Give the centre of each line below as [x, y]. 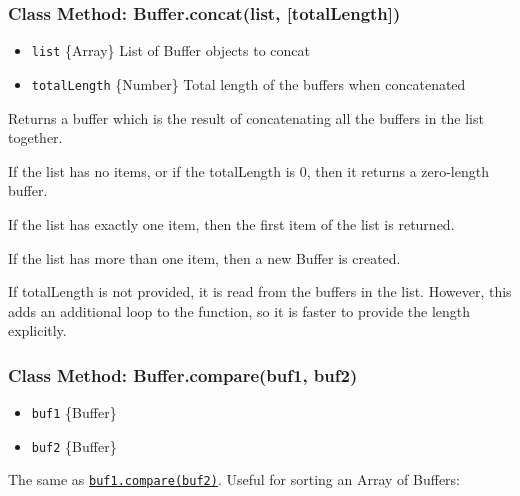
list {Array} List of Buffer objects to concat [170, 50]
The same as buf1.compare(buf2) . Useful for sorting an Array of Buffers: [234, 479]
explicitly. [37, 330]
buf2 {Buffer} [74, 445]
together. [35, 137]
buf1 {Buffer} [74, 412]
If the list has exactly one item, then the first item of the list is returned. [231, 223]
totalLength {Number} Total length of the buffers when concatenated [248, 83]
